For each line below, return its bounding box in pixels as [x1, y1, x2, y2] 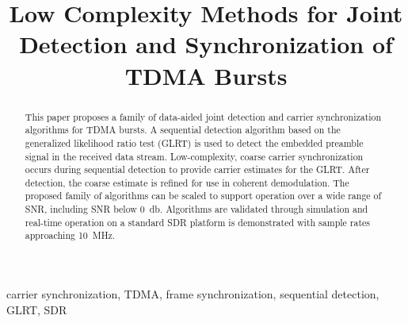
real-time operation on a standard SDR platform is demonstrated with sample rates [25, 215, 370, 229]
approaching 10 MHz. [25, 229, 116, 242]
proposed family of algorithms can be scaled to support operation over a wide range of [25, 189, 382, 202]
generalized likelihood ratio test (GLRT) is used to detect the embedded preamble [25, 136, 364, 149]
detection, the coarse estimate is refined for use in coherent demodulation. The [25, 175, 349, 189]
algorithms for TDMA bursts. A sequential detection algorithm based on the [25, 123, 341, 137]
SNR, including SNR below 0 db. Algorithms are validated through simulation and [25, 202, 368, 216]
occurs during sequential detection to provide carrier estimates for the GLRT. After [25, 163, 370, 176]
